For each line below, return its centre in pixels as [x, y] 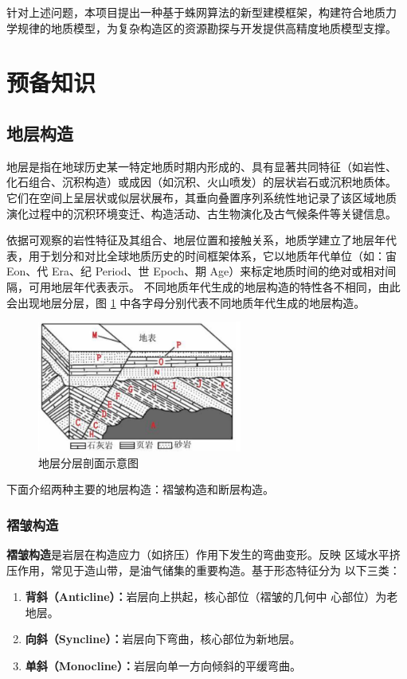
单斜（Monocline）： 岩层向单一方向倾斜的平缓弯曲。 [163, 665]
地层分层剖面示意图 [88, 462]
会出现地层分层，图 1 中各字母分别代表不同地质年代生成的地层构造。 [186, 302]
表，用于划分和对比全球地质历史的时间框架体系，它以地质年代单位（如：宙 [202, 255]
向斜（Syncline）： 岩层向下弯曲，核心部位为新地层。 [163, 639]
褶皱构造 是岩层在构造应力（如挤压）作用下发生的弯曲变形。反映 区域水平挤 [203, 554]
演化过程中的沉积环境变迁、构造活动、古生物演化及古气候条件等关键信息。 [202, 213]
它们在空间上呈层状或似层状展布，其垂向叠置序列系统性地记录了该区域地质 [202, 197]
